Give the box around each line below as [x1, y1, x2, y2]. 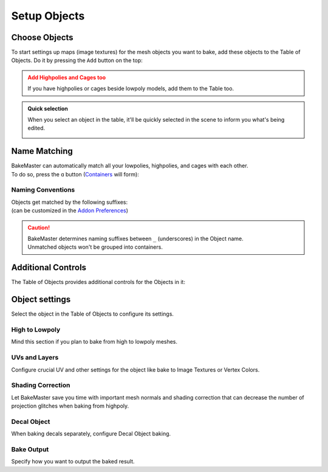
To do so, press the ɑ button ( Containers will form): [11, 170, 139, 178]
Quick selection [27, 105, 68, 112]
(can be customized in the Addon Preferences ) [11, 207, 129, 214]
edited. [27, 125, 46, 132]
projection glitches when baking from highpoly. [11, 402, 129, 410]
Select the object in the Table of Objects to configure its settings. [11, 310, 174, 318]
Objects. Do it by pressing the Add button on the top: [11, 57, 143, 64]
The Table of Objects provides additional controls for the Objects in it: [11, 279, 185, 286]
